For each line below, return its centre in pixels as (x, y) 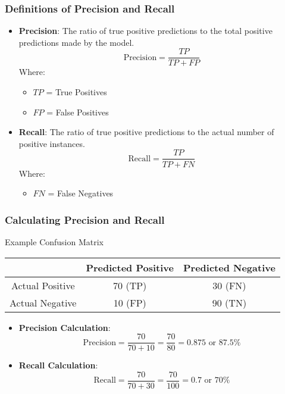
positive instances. (52, 143)
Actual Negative (43, 302)
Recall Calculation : (58, 365)
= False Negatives (81, 193)
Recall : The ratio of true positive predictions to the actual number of (146, 132)
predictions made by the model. (76, 42)
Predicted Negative (229, 267)
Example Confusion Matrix (54, 241)
